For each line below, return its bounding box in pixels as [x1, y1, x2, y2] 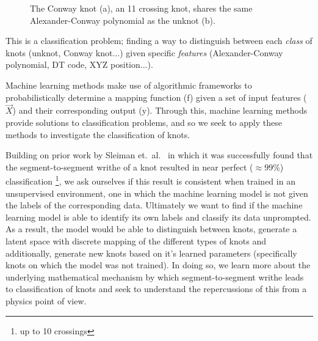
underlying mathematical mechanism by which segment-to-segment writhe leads [5, 270, 304, 283]
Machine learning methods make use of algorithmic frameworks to [5, 78, 252, 91]
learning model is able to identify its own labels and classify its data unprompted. [5, 210, 311, 223]
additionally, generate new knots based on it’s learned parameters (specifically [5, 246, 297, 259]
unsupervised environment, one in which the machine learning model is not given [5, 186, 308, 199]
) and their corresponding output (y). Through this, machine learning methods [12, 104, 308, 117]
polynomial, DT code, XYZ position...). [5, 58, 153, 71]
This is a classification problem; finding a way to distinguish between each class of [5, 34, 313, 47]
